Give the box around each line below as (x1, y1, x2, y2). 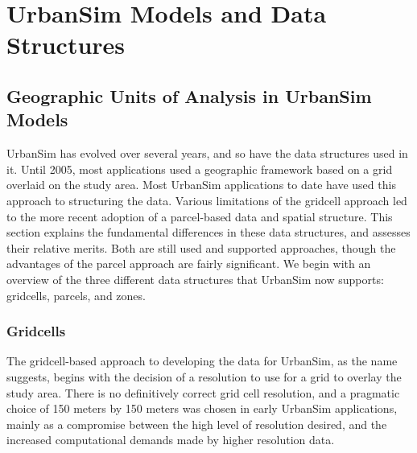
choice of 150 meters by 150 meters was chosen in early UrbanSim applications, (6, 400, 398, 417)
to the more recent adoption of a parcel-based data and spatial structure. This (6, 208, 393, 224)
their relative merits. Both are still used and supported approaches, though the (6, 239, 396, 256)
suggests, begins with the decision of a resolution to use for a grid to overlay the (6, 368, 402, 385)
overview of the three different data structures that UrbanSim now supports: (6, 270, 384, 287)
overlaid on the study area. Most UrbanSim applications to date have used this (6, 176, 396, 193)
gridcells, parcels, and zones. (6, 286, 146, 303)
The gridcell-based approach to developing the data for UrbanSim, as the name (6, 352, 398, 369)
